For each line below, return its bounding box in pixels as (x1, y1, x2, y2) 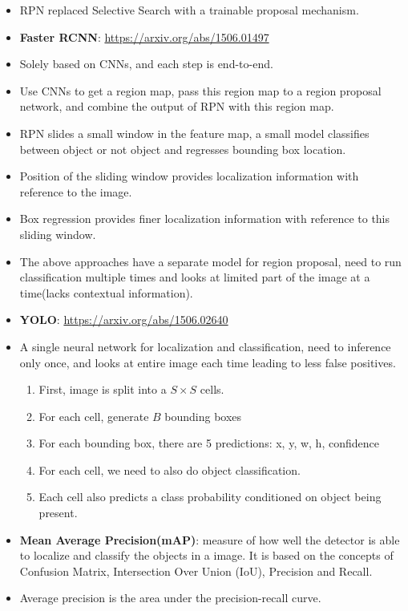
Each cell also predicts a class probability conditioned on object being (38, 488, 382, 505)
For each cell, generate (38, 407, 149, 424)
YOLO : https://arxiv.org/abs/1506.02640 (19, 311, 228, 328)
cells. (200, 381, 224, 398)
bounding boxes (164, 407, 242, 424)
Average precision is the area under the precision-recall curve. (19, 589, 321, 606)
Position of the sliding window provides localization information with (19, 168, 359, 184)
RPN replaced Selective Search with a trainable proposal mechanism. (19, 2, 359, 18)
